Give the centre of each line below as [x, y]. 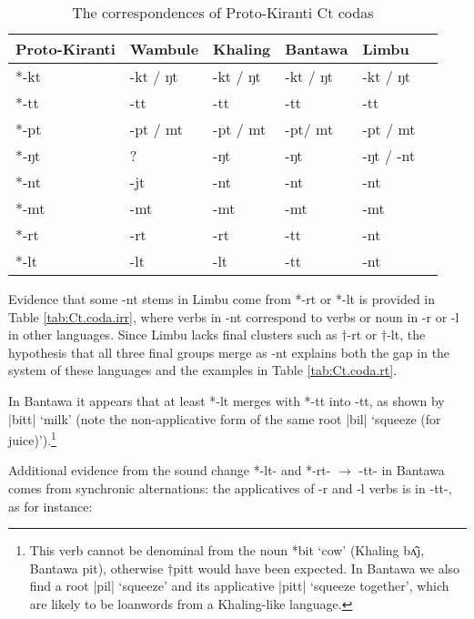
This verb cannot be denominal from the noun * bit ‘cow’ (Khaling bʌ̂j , [227, 550]
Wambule [164, 49]
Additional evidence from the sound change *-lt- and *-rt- [170, 470]
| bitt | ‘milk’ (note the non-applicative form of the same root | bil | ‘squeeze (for [225, 418]
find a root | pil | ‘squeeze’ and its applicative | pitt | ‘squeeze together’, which [239, 586]
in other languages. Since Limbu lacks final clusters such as [173, 335]
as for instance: [50, 506]
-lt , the [406, 335]
